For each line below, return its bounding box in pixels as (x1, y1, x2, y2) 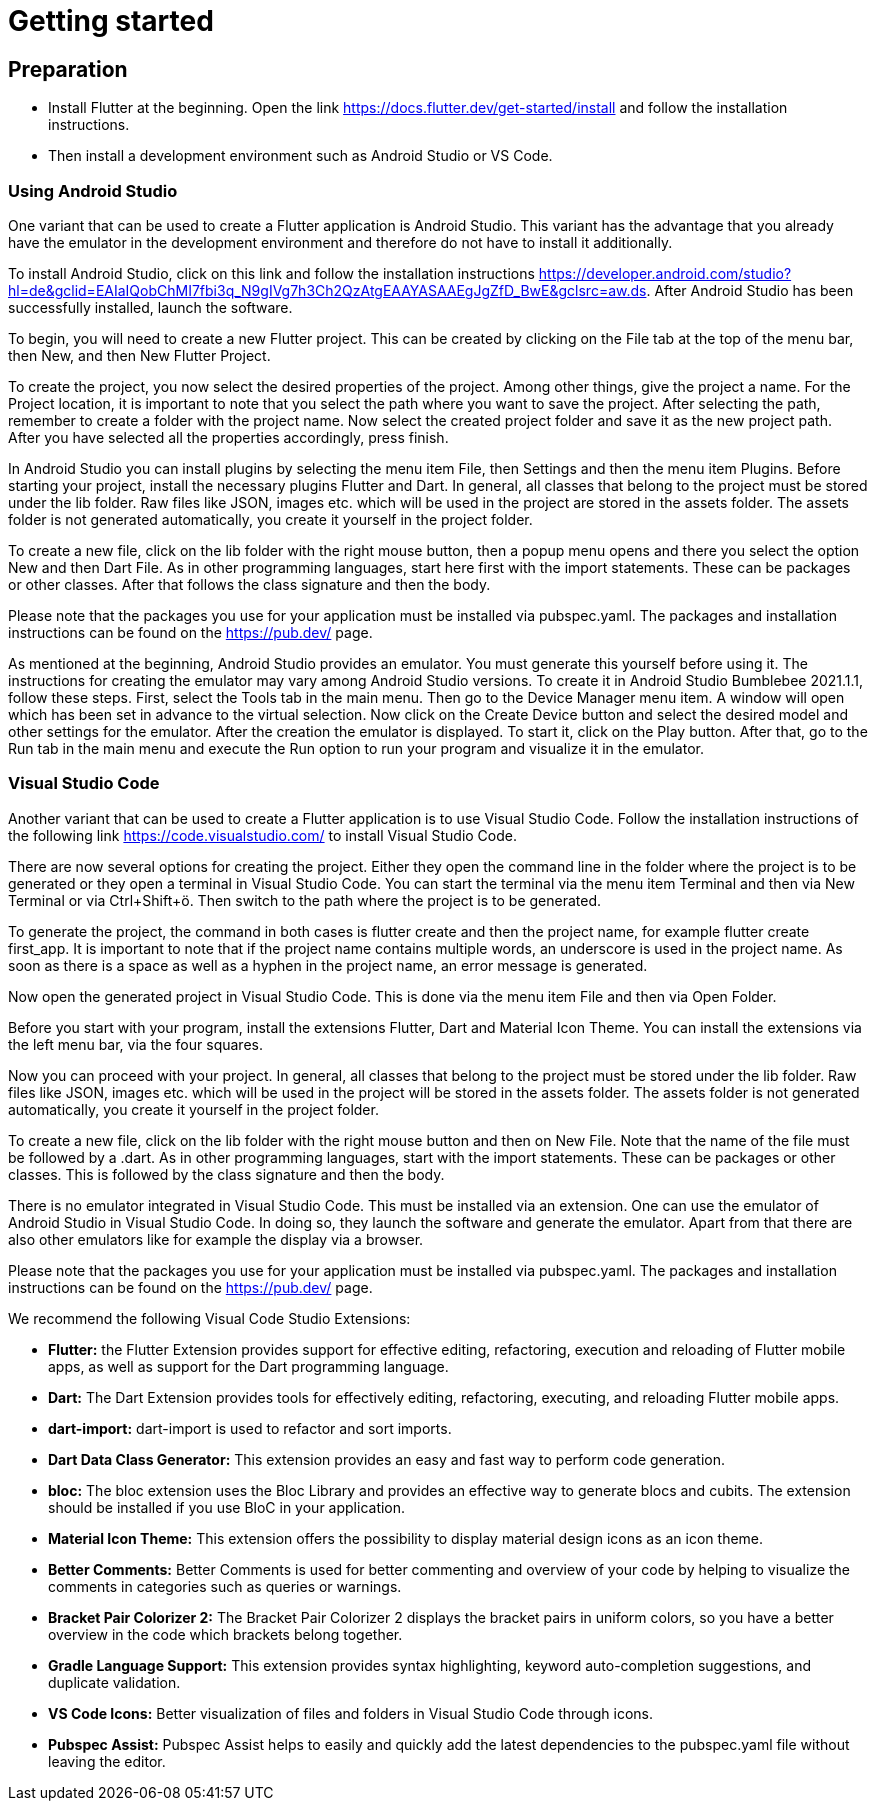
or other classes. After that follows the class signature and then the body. (8, 575, 491, 593)
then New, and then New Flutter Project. (8, 346, 271, 364)
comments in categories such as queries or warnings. (48, 1577, 402, 1595)
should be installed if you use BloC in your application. (48, 1498, 406, 1516)
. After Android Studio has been (646, 281, 854, 299)
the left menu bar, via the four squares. (8, 1035, 263, 1053)
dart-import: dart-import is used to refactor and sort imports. (48, 1419, 452, 1437)
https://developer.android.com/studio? (538, 264, 792, 282)
